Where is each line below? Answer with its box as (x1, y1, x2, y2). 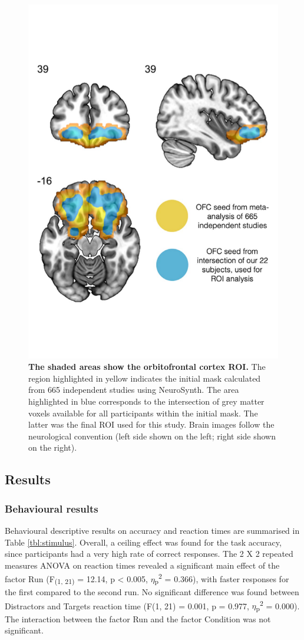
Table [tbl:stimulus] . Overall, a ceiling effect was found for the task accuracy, (5, 536, 282, 548)
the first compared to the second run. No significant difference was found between (5, 586, 299, 598)
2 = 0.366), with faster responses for (158, 571, 289, 585)
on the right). (28, 441, 77, 454)
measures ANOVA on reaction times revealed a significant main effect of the (5, 559, 280, 571)
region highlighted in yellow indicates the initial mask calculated (28, 372, 261, 384)
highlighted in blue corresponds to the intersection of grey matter (28, 395, 265, 408)
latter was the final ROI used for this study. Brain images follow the (28, 418, 275, 431)
